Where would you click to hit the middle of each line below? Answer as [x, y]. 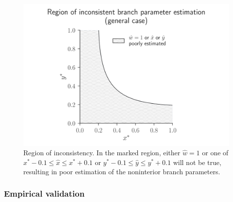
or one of [215, 153]
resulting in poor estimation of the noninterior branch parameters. [122, 172]
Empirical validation [44, 193]
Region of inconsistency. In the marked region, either [102, 153]
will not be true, [197, 162]
